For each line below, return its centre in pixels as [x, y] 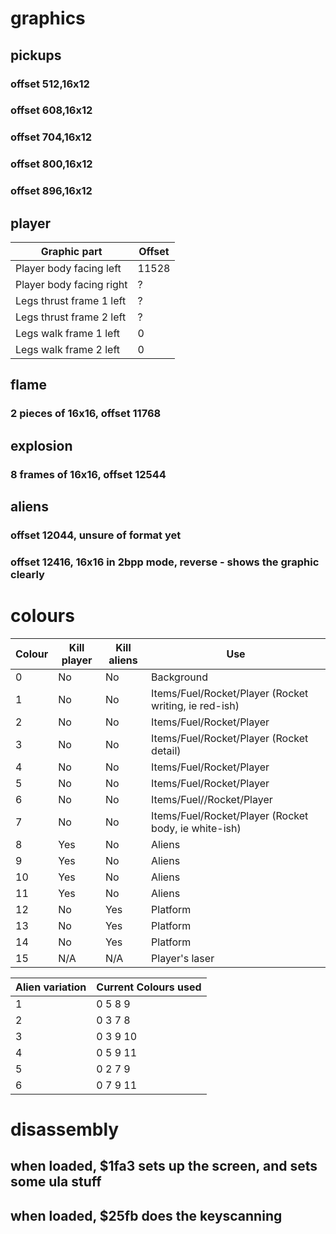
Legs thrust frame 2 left [71, 317]
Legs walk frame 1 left [68, 333]
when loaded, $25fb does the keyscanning [146, 1215]
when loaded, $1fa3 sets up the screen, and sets [164, 1166]
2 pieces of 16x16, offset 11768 [86, 414]
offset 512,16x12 [50, 84]
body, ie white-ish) [196, 828]
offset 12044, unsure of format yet [96, 535]
